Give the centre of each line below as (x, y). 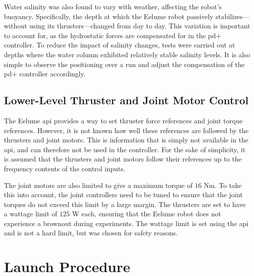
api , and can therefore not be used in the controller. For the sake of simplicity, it (125, 149)
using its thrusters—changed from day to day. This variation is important (140, 26)
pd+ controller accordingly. (45, 74)
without (16, 26)
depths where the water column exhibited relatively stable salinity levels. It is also (127, 54)
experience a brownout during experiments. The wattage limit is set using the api (126, 223)
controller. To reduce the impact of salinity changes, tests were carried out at (120, 45)
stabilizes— (232, 16)
